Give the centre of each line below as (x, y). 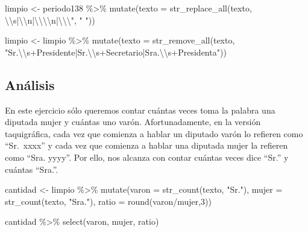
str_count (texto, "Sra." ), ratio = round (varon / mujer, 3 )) (108, 201)
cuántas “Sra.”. (32, 169)
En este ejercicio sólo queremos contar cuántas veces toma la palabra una (140, 110)
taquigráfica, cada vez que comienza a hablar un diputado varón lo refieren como (154, 133)
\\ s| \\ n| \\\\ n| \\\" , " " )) (50, 20)
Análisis (30, 84)
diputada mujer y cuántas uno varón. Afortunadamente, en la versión (133, 122)
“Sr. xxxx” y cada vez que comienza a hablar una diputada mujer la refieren (146, 145)
